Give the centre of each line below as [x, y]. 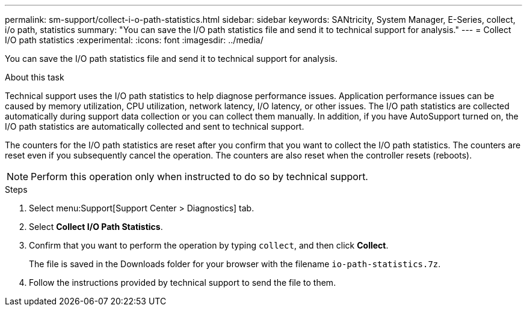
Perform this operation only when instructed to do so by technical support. [199, 177]
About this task [35, 77]
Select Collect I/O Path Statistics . [96, 227]
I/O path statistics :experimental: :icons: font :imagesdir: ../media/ [134, 40]
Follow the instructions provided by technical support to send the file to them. [183, 282]
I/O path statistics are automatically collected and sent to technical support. [155, 126]
